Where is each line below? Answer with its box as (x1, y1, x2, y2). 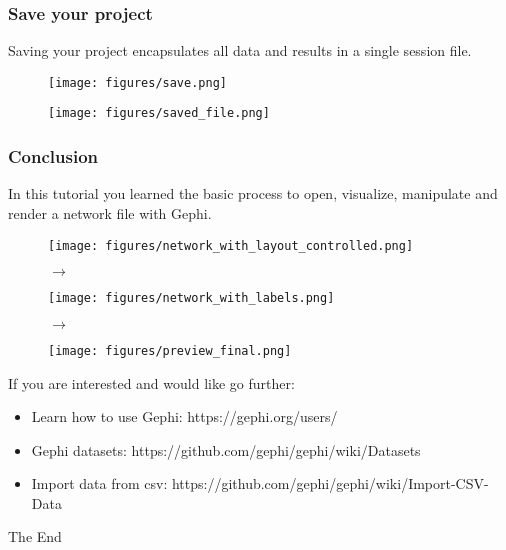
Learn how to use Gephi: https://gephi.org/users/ (31, 406, 338, 427)
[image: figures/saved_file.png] (48, 106, 270, 121)
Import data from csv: (31, 473, 168, 494)
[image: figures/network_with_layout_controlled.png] (48, 238, 414, 253)
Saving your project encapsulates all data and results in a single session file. (8, 40, 472, 61)
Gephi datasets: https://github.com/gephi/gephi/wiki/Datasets (31, 439, 421, 460)
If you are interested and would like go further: (8, 372, 295, 393)
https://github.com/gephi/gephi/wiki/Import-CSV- (171, 473, 489, 494)
